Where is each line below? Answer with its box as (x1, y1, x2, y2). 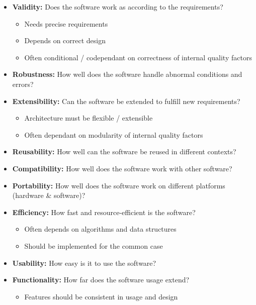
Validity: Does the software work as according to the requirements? (12, 2, 223, 12)
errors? (12, 78, 34, 89)
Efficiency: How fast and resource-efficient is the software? (12, 207, 196, 217)
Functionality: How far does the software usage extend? (12, 274, 190, 285)
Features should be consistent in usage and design (24, 291, 178, 301)
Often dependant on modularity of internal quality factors (24, 129, 203, 140)
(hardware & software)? (12, 190, 86, 200)
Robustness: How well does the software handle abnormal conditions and (12, 69, 242, 79)
